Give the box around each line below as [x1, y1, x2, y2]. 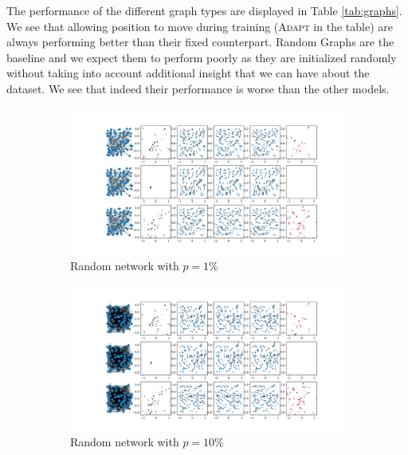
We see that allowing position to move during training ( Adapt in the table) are [6, 18, 393, 34]
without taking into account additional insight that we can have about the [6, 65, 370, 81]
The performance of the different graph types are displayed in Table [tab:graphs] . [6, 2, 402, 18]
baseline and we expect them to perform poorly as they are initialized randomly [6, 49, 397, 65]
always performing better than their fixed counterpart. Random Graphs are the [6, 33, 394, 50]
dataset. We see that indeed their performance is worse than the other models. [6, 80, 390, 96]
